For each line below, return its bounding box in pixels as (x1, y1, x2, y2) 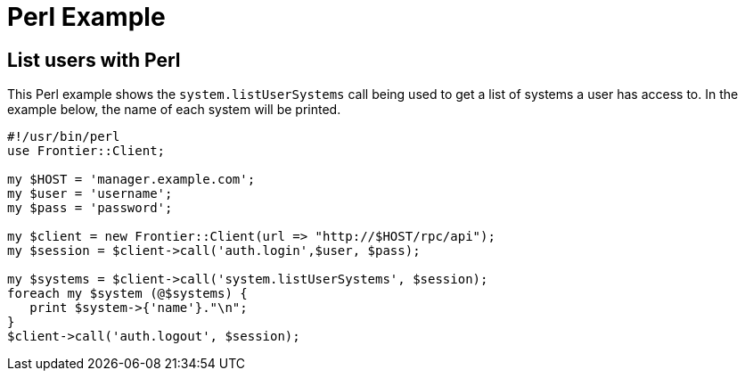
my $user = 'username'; (7, 186, 173, 201)
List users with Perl (7, 48, 181, 71)
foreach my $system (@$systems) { (7, 286, 248, 301)
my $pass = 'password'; (7, 201, 173, 216)
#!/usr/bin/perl (7, 129, 120, 144)
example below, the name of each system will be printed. (7, 102, 341, 118)
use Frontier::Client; (7, 144, 166, 159)
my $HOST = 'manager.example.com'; (7, 172, 256, 187)
